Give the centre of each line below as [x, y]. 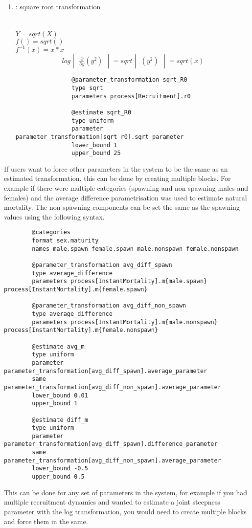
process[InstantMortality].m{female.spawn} [76, 289]
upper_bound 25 [96, 153]
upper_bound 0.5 [58, 477]
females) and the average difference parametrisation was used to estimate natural [126, 197]
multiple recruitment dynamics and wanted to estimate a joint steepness [112, 502]
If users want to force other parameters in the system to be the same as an [116, 168]
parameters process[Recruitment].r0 [131, 96]
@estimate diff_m [60, 420]
